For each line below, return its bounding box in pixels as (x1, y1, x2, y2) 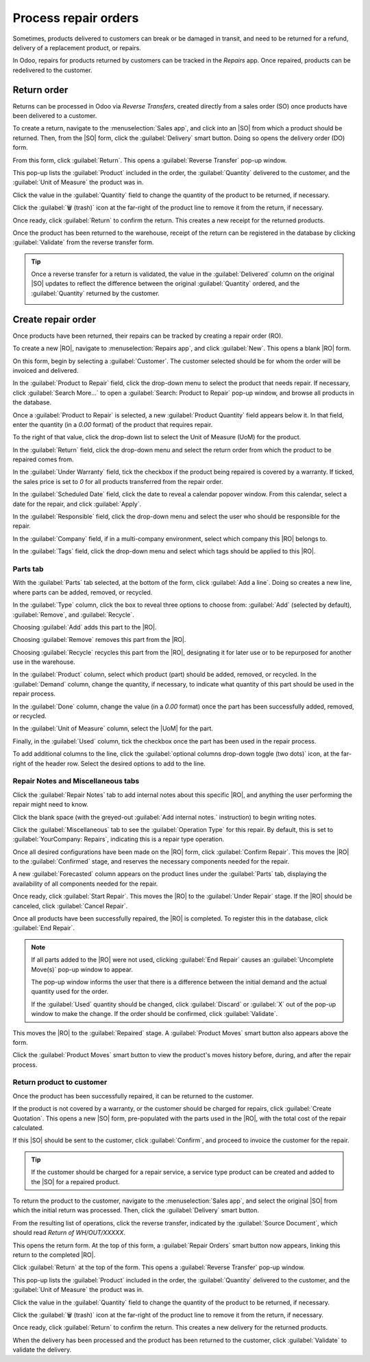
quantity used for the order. (31, 987, 109, 995)
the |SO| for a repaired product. (31, 1177, 120, 1186)
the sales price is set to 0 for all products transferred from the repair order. (12, 477, 223, 485)
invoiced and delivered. (12, 366, 79, 374)
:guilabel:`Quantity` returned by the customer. (31, 289, 160, 297)
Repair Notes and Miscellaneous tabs (12, 776, 140, 786)
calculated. (12, 1124, 45, 1132)
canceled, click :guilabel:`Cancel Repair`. (12, 901, 128, 910)
